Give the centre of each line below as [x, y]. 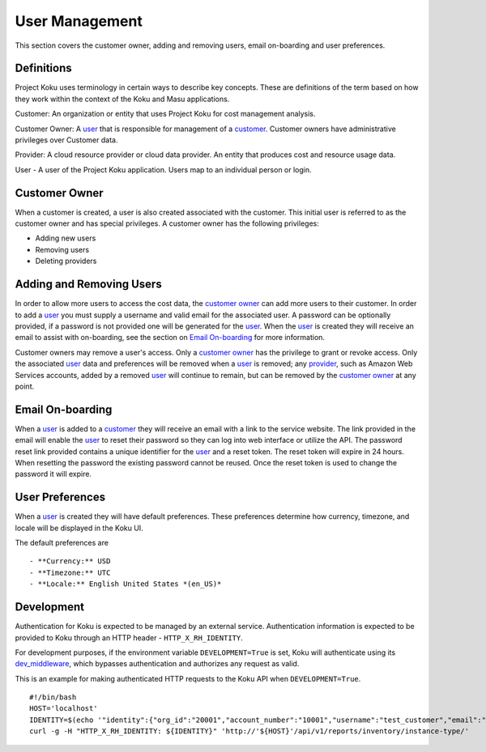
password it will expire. [53, 474]
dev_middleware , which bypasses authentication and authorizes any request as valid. [157, 664]
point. [25, 386]
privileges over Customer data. [66, 140]
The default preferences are [62, 543]
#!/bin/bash [53, 697]
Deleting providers [66, 261]
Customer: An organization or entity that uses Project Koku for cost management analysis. [165, 114]
